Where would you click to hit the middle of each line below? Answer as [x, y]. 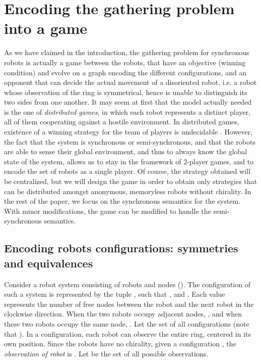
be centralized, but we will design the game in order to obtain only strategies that [131, 181]
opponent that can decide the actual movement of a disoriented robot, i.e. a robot [130, 82]
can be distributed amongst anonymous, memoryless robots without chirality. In [128, 191]
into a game [46, 28]
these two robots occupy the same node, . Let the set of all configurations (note [127, 323]
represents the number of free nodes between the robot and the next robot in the [129, 304]
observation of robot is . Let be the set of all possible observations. [106, 353]
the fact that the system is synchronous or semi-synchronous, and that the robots [130, 141]
